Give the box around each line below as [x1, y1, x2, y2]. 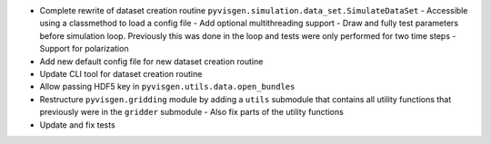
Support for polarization [39, 43, 129, 54]
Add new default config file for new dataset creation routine [39, 55, 264, 67]
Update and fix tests [39, 119, 115, 130]
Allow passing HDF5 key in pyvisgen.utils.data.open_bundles [39, 82, 296, 92]
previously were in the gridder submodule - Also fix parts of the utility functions [39, 107, 345, 118]
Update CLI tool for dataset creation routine [39, 68, 203, 79]
